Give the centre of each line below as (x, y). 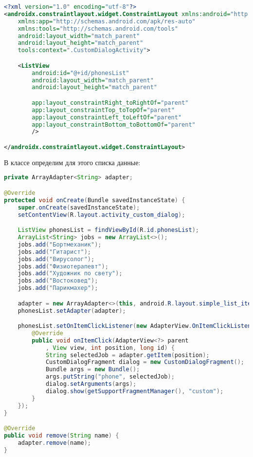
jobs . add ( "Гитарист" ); (54, 252)
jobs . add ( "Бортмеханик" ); (60, 244)
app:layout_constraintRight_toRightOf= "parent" (110, 103)
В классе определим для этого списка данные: (72, 162)
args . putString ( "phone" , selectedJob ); (110, 377)
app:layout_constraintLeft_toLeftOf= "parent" (107, 117)
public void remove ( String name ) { (62, 435)
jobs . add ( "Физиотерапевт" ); (63, 266)
